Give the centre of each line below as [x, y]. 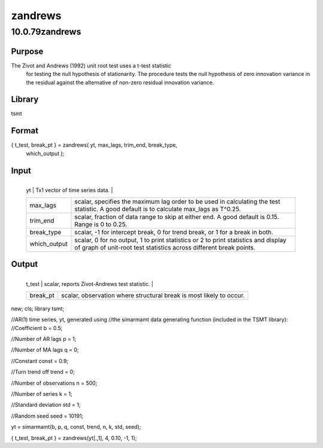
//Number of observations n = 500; [54, 383]
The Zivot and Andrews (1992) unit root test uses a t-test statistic [91, 65]
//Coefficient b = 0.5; [37, 328]
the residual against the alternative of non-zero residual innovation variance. [120, 82]
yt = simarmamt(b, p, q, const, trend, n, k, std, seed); [76, 427]
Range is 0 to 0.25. [101, 224]
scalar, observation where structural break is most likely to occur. [153, 295]
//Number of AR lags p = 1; [44, 339]
